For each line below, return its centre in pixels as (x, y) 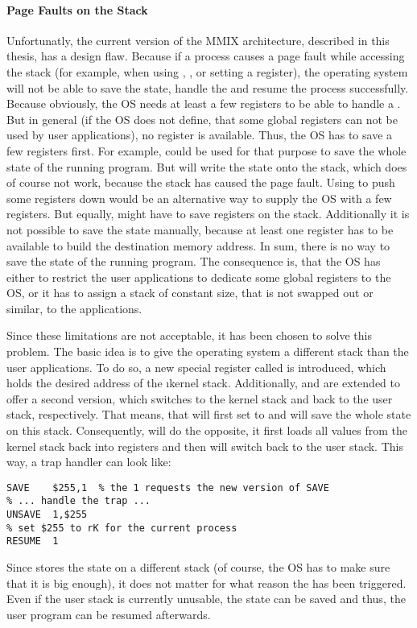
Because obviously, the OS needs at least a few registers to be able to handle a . (204, 103)
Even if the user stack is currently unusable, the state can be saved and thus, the (206, 599)
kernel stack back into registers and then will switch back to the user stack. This (205, 446)
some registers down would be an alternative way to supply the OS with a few (199, 198)
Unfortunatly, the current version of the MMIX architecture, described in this (198, 40)
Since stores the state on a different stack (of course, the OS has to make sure (198, 567)
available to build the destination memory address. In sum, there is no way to (198, 245)
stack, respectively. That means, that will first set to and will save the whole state (209, 414)
